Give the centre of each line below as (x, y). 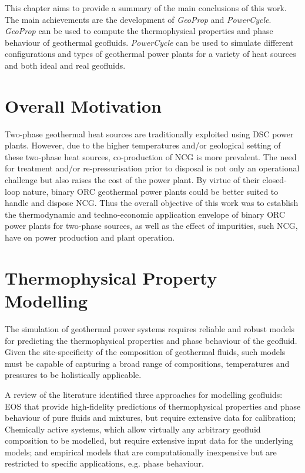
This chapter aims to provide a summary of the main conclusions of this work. (146, 8)
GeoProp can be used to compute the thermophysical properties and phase (139, 31)
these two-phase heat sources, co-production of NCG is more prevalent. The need (151, 156)
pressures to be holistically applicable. (73, 375)
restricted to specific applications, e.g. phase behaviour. (104, 463)
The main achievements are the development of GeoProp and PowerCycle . (138, 19)
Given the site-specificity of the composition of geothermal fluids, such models (145, 352)
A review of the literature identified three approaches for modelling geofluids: (144, 394)
